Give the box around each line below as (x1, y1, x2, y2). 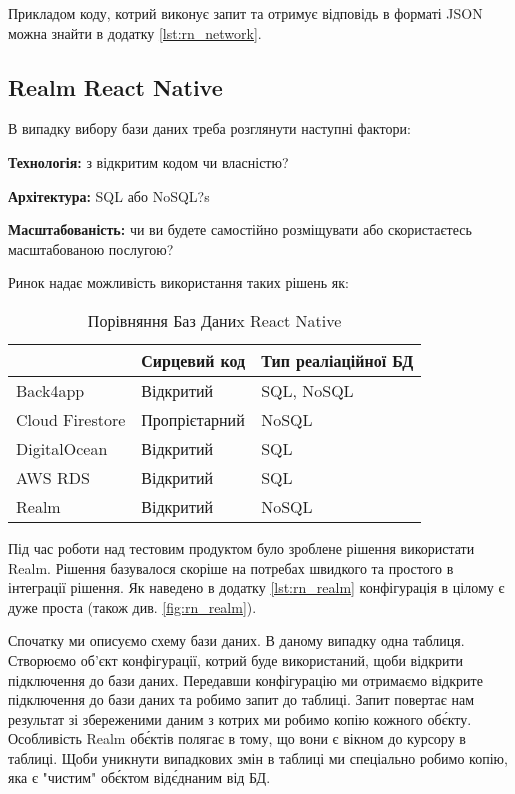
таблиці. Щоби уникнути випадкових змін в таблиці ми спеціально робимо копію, (8, 747, 508, 768)
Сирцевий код (141, 348, 246, 372)
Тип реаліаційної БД (261, 348, 414, 372)
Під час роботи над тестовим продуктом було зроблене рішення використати (8, 537, 475, 558)
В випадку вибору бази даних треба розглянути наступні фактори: (8, 118, 411, 139)
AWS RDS (16, 465, 90, 489)
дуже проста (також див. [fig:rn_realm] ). (8, 596, 257, 617)
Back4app (16, 378, 85, 402)
